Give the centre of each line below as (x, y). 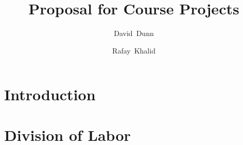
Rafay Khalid (134, 50)
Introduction (50, 94)
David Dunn (134, 33)
